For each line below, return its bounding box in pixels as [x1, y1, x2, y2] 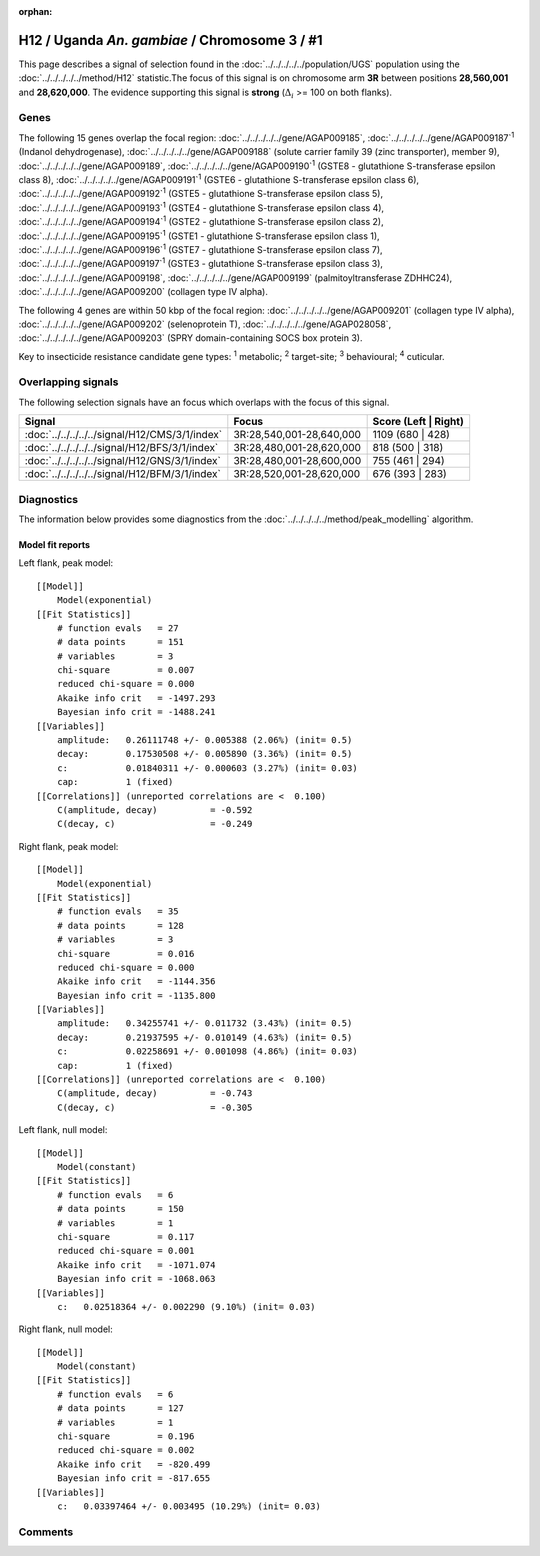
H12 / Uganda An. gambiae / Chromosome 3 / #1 [18, 31, 324, 49]
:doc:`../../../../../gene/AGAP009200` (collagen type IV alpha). [18, 286, 269, 298]
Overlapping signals [18, 375, 119, 389]
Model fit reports [18, 538, 90, 550]
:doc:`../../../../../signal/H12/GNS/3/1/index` [24, 454, 222, 468]
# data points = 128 [56, 920, 185, 931]
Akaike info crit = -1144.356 [56, 976, 216, 987]
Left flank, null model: [18, 1124, 108, 1136]
